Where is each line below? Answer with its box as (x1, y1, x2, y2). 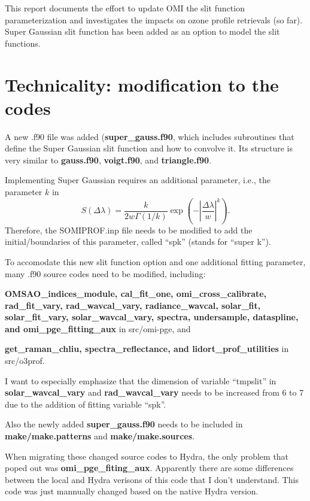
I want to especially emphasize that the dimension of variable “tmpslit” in (5, 374, 276, 387)
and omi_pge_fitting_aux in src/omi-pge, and (5, 322, 191, 335)
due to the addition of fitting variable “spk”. (5, 397, 166, 410)
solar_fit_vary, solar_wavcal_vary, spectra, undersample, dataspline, (5, 311, 299, 323)
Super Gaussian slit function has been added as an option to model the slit (5, 25, 280, 38)
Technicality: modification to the (5, 72, 279, 96)
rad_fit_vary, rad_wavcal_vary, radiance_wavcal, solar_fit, (5, 299, 261, 311)
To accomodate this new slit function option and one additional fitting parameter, (5, 255, 306, 268)
